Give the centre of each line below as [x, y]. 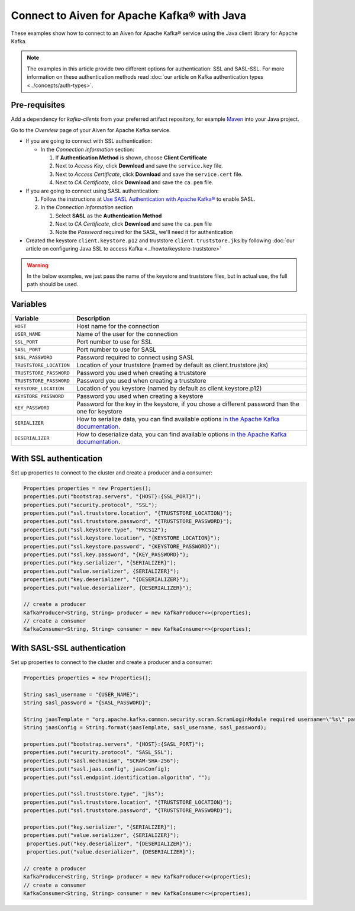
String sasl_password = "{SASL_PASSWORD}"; [88, 703]
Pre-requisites [38, 105]
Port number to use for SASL [116, 349]
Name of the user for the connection [127, 334]
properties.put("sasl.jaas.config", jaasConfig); [97, 769]
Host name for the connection [118, 326]
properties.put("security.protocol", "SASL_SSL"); [99, 753]
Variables [29, 304]
